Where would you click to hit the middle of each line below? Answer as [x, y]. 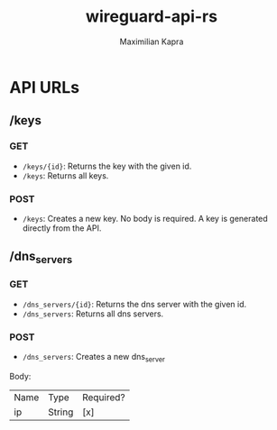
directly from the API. [62, 228]
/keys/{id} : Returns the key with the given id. [107, 166]
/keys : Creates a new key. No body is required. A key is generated [145, 218]
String [61, 412]
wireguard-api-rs [152, 17]
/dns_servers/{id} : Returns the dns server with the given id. [134, 304]
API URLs [44, 87]
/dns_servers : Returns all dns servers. [93, 314]
